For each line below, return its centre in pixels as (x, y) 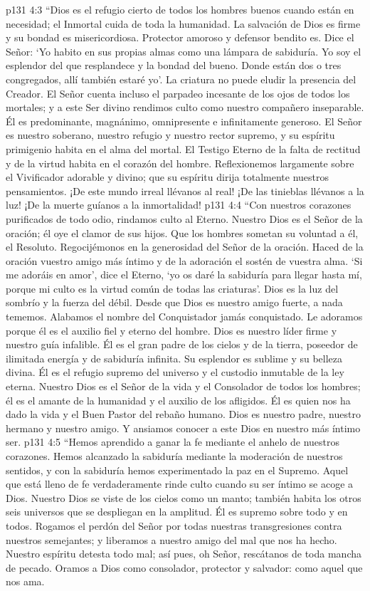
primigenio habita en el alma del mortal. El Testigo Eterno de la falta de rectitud (183, 148)
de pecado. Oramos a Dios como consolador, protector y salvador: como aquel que (184, 567)
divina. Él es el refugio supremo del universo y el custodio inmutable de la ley (175, 372)
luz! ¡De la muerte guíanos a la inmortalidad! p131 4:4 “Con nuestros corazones (179, 205)
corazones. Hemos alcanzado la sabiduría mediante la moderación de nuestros (174, 456)
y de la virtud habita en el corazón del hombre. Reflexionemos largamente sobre (180, 163)
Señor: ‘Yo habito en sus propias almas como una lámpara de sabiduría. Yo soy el (184, 51)
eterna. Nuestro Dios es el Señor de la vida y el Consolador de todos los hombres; (183, 386)
